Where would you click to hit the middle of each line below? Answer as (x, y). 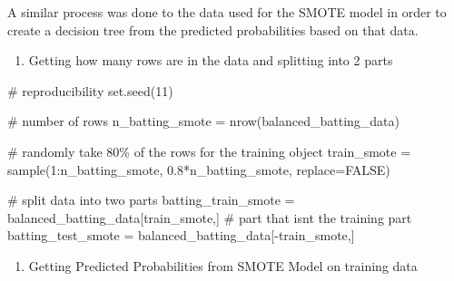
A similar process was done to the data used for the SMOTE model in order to (227, 12)
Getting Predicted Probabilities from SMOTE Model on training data (223, 265)
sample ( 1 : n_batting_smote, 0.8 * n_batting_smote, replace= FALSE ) (199, 169)
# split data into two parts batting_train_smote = (151, 200)
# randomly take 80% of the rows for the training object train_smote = (209, 151)
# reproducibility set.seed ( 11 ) (90, 90)
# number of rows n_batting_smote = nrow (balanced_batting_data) (204, 121)
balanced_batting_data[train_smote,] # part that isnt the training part (210, 217)
